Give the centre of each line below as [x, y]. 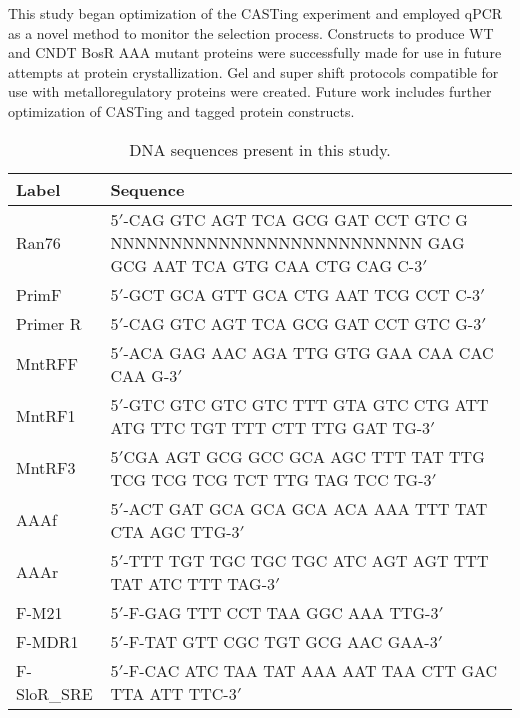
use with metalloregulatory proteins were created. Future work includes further [250, 91]
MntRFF [47, 364]
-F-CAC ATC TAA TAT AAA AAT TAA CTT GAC [310, 670]
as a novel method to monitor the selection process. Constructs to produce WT [251, 32]
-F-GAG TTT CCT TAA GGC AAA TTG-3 [281, 612]
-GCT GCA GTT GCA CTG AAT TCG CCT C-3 [302, 294]
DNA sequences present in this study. [260, 149]
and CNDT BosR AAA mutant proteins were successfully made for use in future [255, 52]
